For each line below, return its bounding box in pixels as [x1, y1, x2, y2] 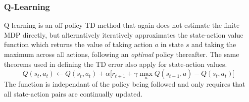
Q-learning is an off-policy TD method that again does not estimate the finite [4, 20, 240, 30]
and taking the [191, 39, 236, 50]
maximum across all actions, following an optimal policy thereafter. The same [4, 49, 239, 59]
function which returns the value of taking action [4, 39, 153, 50]
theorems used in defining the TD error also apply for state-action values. [4, 58, 227, 69]
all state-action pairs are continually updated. [4, 89, 143, 99]
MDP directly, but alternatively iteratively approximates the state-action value [4, 29, 244, 40]
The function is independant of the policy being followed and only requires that [4, 79, 246, 89]
